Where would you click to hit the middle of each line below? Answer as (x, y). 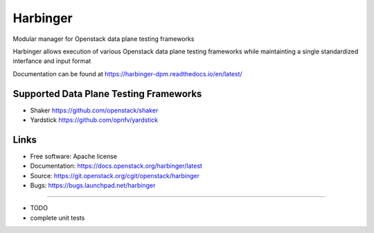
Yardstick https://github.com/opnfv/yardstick (94, 120)
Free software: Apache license (74, 156)
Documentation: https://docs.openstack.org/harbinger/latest (116, 166)
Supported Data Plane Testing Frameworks (107, 94)
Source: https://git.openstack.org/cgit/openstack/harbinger (115, 175)
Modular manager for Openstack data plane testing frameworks (104, 39)
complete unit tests (57, 218)
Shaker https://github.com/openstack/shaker (94, 110)
